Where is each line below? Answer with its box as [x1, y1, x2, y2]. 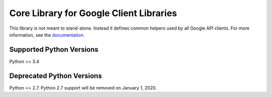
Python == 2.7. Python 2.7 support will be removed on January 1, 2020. [9, 84, 157, 90]
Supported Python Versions [9, 45, 99, 54]
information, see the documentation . [9, 32, 85, 38]
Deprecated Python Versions [9, 71, 102, 80]
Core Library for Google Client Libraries [9, 8, 177, 19]
